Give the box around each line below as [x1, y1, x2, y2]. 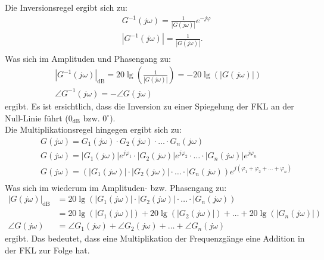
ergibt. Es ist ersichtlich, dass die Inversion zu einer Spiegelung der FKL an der [5, 99, 294, 112]
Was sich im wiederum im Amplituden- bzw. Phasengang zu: [5, 181, 227, 193]
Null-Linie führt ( [5, 111, 68, 124]
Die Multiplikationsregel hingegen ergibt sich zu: [5, 123, 182, 136]
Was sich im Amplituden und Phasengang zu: [5, 52, 171, 64]
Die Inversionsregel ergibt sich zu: [5, 1, 127, 13]
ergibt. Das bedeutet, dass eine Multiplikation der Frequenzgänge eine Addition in [5, 232, 305, 245]
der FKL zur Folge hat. [5, 243, 90, 256]
